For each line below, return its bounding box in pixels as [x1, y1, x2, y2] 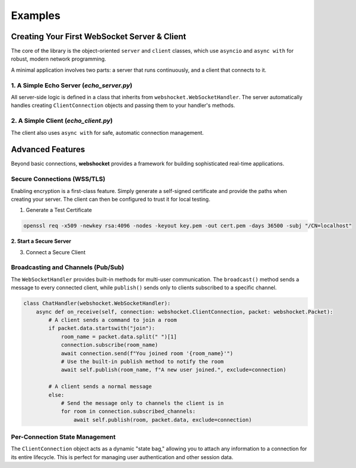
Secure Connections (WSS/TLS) [11, 175, 106, 184]
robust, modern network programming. [11, 55, 106, 62]
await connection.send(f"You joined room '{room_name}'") [61, 350, 234, 356]
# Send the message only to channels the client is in [61, 400, 224, 406]
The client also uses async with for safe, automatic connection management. [11, 129, 204, 136]
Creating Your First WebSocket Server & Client [11, 31, 186, 42]
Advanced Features [11, 144, 85, 154]
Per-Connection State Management [11, 433, 116, 441]
